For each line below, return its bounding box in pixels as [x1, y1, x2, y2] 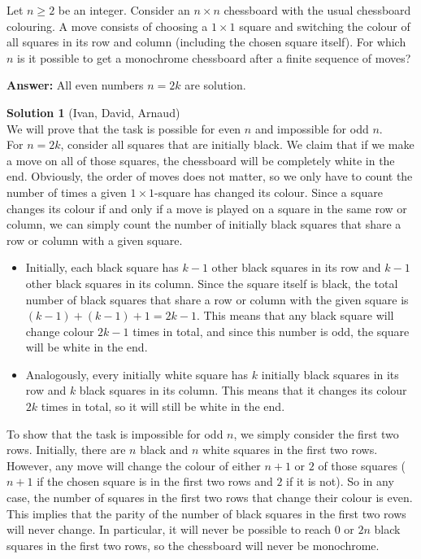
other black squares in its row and [211, 259, 381, 276]
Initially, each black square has [25, 259, 179, 276]
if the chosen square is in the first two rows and [37, 473, 273, 490]
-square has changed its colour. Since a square [154, 183, 383, 200]
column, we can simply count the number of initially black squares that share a [7, 216, 401, 233]
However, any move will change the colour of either [7, 456, 261, 474]
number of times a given [7, 183, 127, 200]
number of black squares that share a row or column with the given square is [25, 290, 409, 308]
